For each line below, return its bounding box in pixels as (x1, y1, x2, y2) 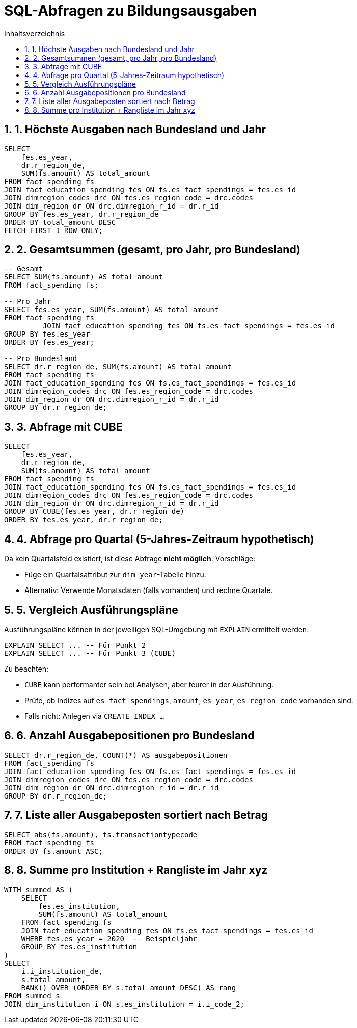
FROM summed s (4, 991, 60, 1000)
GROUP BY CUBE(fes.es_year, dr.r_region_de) (4, 507, 185, 516)
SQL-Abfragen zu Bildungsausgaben (4, 2, 257, 19)
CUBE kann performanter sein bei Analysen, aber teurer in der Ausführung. (24, 680, 274, 689)
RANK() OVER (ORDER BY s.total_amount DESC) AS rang (21, 983, 236, 992)
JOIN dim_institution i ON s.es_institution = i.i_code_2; (4, 999, 245, 1008)
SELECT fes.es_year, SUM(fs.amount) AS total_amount (4, 305, 219, 314)
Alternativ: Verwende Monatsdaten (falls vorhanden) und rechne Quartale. (24, 586, 273, 595)
